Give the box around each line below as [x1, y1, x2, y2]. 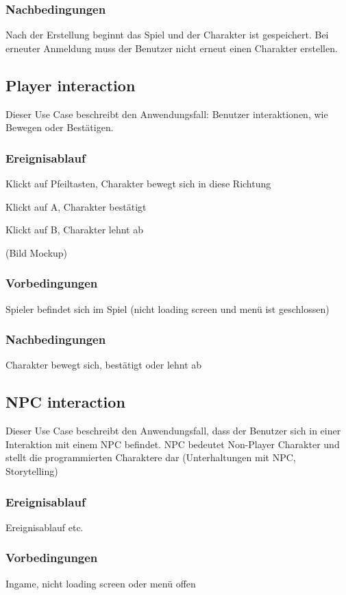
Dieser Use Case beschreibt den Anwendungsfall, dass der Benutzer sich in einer [5, 423, 341, 438]
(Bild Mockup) [5, 245, 68, 259]
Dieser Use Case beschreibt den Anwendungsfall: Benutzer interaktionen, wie [5, 106, 328, 121]
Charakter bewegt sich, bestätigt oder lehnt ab [5, 358, 202, 372]
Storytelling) [5, 464, 58, 478]
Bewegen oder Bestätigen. [5, 120, 114, 135]
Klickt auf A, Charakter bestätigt [5, 199, 147, 213]
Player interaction [5, 74, 136, 95]
